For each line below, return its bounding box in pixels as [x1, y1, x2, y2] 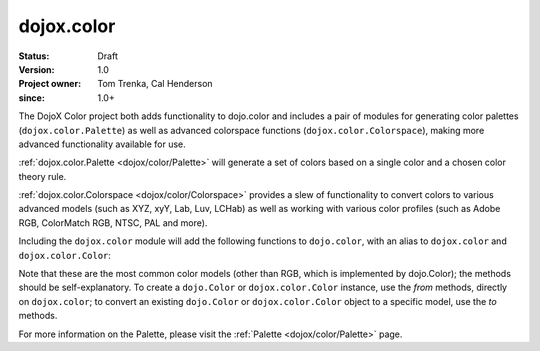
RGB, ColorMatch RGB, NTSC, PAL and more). [18, 216, 208, 229]
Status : [18, 50, 50, 62]
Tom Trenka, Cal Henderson [97, 78, 214, 90]
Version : [18, 63, 55, 75]
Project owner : [18, 78, 82, 90]
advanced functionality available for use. [18, 138, 187, 150]
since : [18, 91, 45, 104]
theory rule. [18, 170, 67, 182]
